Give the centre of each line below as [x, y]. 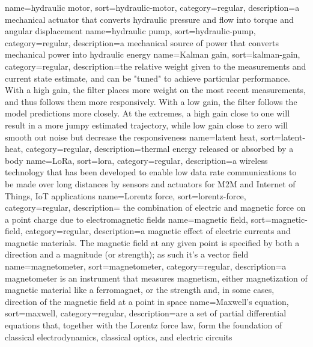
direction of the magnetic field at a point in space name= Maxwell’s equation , [147, 301]
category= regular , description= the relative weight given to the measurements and [156, 66]
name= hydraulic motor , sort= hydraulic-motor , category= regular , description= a [152, 7]
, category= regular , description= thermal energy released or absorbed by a [157, 149]
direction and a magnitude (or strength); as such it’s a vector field [127, 254]
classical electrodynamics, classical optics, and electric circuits [119, 336]
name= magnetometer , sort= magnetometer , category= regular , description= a [146, 266]
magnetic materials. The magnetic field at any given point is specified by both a [152, 242]
